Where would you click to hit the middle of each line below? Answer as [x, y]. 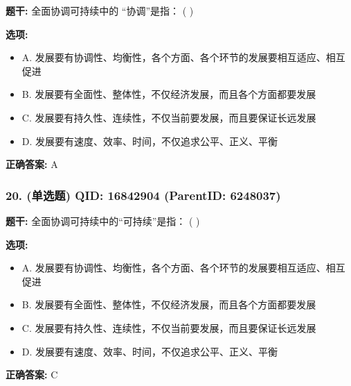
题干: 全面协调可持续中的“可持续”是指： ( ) [103, 220]
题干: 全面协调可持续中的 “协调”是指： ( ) [100, 10]
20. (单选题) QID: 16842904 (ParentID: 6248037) [143, 195]
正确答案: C [32, 375]
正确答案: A [32, 164]
